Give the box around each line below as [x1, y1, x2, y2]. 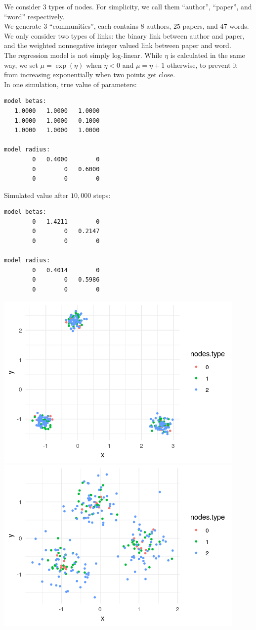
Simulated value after [4, 190, 69, 200]
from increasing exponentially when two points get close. [4, 69, 175, 80]
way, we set [4, 59, 38, 70]
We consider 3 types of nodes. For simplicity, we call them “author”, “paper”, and [4, 1, 252, 11]
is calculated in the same [170, 49, 245, 60]
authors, [146, 21, 171, 31]
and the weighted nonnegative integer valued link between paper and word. [4, 40, 231, 50]
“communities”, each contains [49, 21, 138, 31]
